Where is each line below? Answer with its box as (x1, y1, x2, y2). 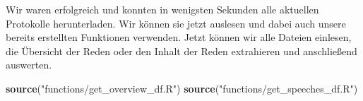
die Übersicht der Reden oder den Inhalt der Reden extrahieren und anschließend (6, 43, 357, 58)
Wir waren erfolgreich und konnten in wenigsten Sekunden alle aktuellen (6, 2, 319, 16)
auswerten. (6, 57, 52, 72)
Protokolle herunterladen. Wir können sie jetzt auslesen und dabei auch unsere (6, 16, 346, 30)
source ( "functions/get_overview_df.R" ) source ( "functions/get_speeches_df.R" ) (6, 81, 358, 95)
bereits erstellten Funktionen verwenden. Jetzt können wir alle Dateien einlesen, (6, 30, 352, 44)
